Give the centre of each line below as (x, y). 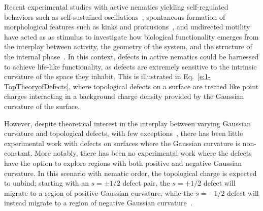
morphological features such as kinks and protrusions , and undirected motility (127, 27)
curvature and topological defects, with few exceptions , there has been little (124, 133)
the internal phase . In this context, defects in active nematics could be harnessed (131, 56)
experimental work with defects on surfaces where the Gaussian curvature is (122, 143)
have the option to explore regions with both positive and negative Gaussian (123, 163)
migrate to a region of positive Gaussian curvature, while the (99, 192)
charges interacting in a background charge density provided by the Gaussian (124, 96)
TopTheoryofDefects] (37, 86)
